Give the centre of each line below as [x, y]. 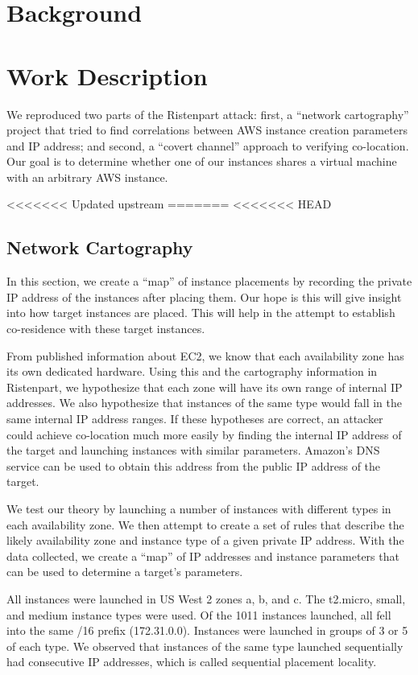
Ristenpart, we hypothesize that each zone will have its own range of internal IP [205, 387]
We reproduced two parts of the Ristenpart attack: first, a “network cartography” [208, 114]
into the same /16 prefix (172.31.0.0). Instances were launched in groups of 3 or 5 [207, 630]
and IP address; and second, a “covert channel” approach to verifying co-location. [208, 145]
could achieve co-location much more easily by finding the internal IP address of [204, 434]
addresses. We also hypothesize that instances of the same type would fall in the [205, 403]
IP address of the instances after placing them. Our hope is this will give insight [204, 296]
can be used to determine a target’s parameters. [125, 572]
